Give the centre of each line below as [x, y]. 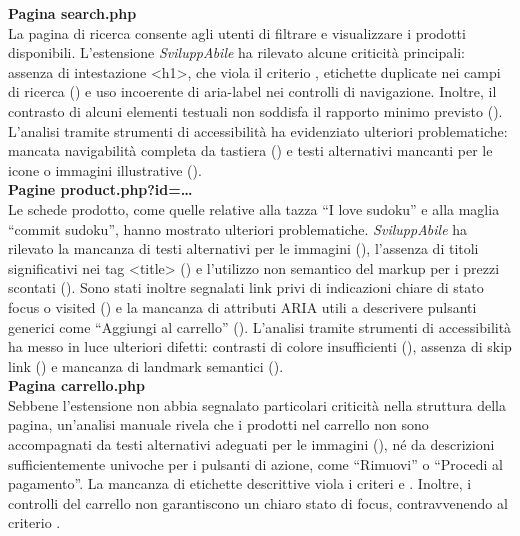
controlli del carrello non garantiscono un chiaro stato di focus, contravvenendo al [258, 502]
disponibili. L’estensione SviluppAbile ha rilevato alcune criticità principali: [236, 52]
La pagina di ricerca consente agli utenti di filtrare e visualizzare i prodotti [237, 32]
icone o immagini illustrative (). [105, 169]
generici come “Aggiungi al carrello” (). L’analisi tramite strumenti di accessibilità [260, 326]
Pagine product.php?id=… [100, 189]
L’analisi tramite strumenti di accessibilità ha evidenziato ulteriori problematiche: [258, 130]
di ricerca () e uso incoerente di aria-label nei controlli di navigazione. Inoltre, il [252, 91]
